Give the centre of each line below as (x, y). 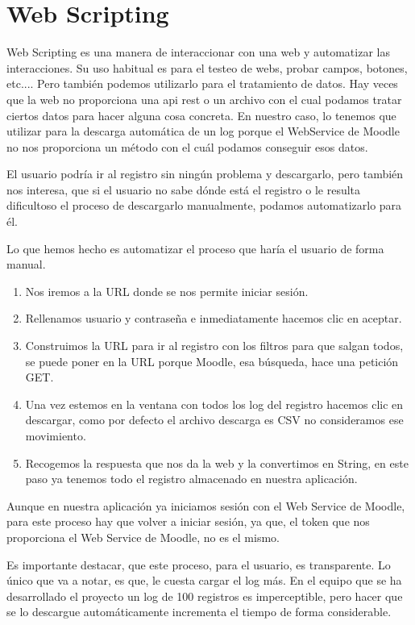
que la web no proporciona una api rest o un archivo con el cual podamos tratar (204, 99)
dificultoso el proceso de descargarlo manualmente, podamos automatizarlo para (204, 205)
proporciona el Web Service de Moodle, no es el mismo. (143, 537)
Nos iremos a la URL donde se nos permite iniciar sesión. (167, 291)
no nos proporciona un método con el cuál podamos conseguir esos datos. (187, 146)
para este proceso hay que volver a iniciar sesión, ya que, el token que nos (188, 521)
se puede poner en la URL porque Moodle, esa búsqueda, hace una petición (212, 361)
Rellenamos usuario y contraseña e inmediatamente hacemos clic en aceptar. (214, 318)
